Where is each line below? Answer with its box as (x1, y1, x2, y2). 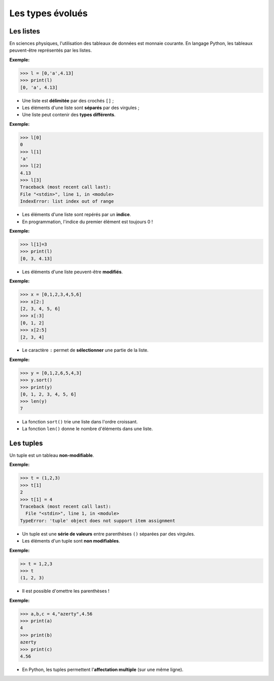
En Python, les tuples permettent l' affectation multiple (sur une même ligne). (22, 667, 184, 673)
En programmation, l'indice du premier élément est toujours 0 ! (22, 219, 153, 225)
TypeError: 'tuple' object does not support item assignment (20, 518, 176, 523)
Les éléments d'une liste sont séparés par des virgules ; (22, 104, 140, 111)
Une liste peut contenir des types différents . (22, 112, 116, 118)
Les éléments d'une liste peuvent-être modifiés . (22, 269, 123, 275)
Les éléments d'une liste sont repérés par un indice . (22, 211, 131, 218)
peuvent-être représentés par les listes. (9, 47, 92, 53)
